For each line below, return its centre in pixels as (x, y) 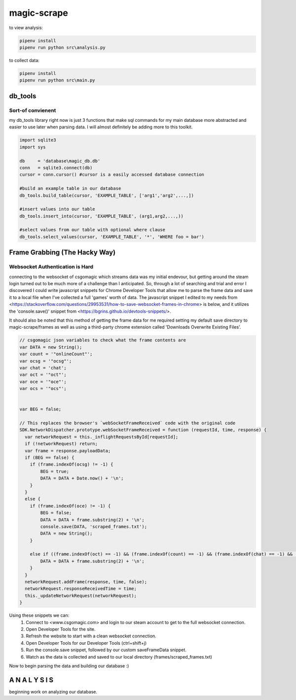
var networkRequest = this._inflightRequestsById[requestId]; (102, 437)
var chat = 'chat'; (43, 368)
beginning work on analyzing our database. (53, 692)
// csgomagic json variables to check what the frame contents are (103, 340)
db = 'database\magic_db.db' (60, 161)
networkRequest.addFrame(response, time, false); (86, 582)
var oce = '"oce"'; (43, 382)
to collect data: (24, 60)
